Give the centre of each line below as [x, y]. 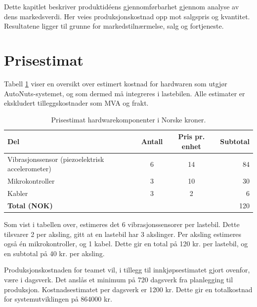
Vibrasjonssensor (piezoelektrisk [56, 159]
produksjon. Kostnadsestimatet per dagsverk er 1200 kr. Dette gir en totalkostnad [128, 289]
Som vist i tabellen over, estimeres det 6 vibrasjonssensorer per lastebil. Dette [122, 224]
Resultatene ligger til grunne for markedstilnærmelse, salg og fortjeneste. [114, 26]
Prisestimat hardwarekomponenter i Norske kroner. [128, 119]
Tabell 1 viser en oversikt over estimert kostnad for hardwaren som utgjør [116, 83]
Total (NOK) [30, 205]
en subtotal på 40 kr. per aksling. [54, 253]
